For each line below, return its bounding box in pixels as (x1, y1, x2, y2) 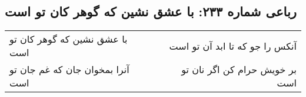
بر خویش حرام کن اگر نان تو (181, 63, 297, 77)
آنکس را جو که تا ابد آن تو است (169, 39, 297, 53)
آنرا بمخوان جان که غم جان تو (9, 63, 129, 77)
